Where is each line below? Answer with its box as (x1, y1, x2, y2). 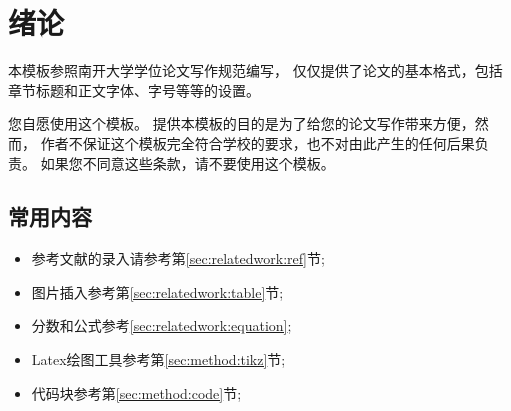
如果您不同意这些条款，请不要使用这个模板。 (40, 152, 335, 173)
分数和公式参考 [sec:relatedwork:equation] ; (31, 315, 292, 336)
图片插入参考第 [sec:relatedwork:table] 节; (31, 281, 284, 302)
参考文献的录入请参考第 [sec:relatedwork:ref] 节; (31, 248, 325, 269)
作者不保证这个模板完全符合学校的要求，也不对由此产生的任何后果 (40, 132, 475, 153)
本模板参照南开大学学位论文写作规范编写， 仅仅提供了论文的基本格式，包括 (8, 60, 503, 81)
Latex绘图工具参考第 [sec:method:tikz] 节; (31, 349, 286, 370)
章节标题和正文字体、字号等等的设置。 (8, 79, 260, 100)
